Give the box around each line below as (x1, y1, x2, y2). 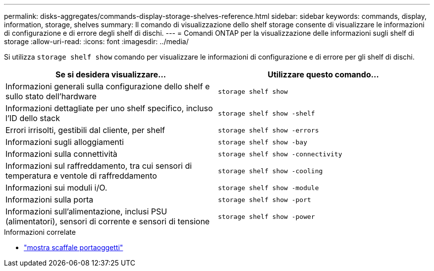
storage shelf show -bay (218, 138, 308, 146)
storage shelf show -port (218, 196, 311, 203)
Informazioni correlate (4, 228, 76, 236)
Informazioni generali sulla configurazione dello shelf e (5, 81, 210, 91)
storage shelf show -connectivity (218, 150, 342, 158)
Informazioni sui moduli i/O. (5, 183, 108, 193)
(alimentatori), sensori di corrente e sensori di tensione (5, 216, 210, 226)
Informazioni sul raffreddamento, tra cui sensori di (5, 161, 192, 171)
